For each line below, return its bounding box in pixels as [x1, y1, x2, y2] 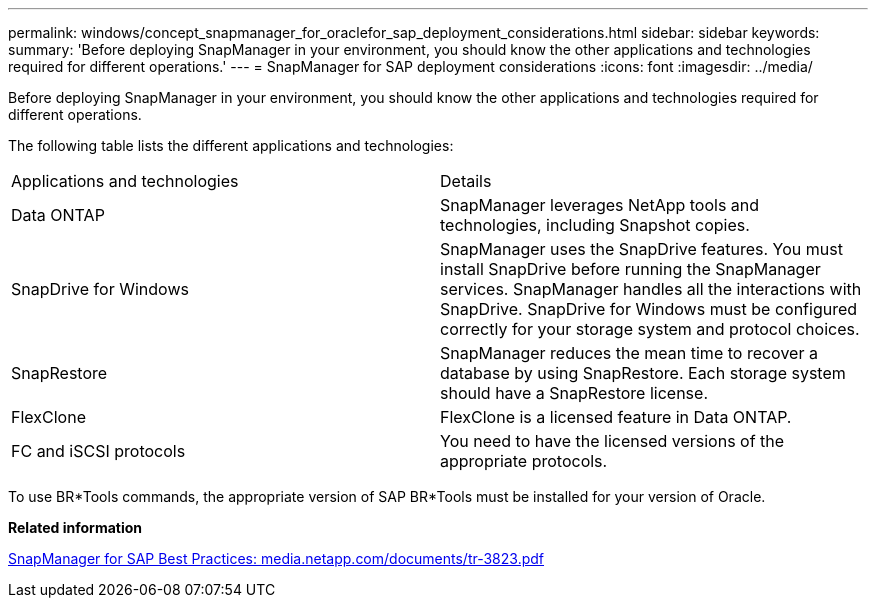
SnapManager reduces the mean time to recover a [440, 343, 818, 363]
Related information [8, 519, 143, 536]
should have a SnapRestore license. [440, 383, 708, 403]
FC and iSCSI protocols [11, 441, 186, 461]
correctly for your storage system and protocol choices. [440, 319, 860, 339]
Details [440, 171, 492, 191]
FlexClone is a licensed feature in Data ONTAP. [440, 407, 792, 427]
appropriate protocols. [440, 451, 608, 471]
